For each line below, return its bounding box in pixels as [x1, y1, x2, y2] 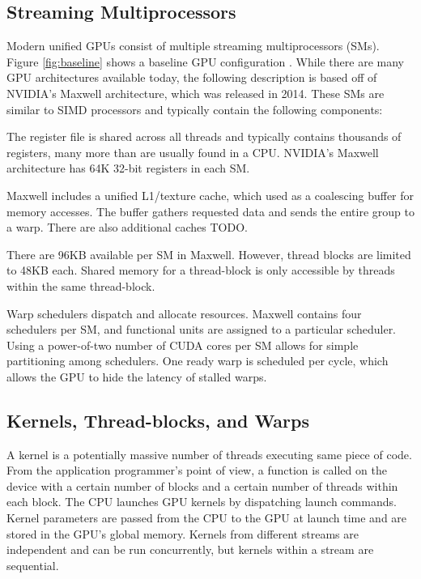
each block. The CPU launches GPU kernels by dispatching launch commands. [6, 493, 397, 510]
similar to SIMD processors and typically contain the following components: [6, 100, 383, 117]
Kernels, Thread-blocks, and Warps [6, 407, 310, 432]
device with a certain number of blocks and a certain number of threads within [6, 477, 398, 494]
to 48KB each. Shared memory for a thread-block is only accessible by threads [6, 262, 395, 279]
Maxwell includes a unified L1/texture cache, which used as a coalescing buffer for [6, 186, 415, 203]
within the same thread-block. [6, 277, 155, 294]
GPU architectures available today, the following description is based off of [6, 69, 377, 86]
